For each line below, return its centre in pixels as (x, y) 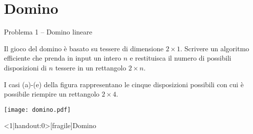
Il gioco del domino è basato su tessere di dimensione (84, 48)
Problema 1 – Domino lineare (48, 32)
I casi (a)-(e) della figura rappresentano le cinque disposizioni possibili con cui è (124, 84)
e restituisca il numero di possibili (181, 58)
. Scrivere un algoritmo (215, 48)
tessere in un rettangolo (91, 67)
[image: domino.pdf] (38, 110)
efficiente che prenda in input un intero (63, 58)
